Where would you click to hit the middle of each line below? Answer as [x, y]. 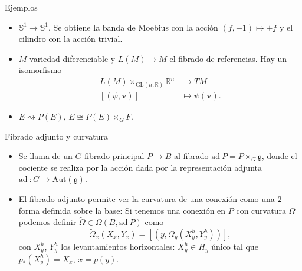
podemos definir [47, 222]
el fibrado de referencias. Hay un [228, 58]
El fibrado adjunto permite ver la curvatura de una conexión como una [147, 199]
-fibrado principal [113, 156]
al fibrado [191, 156]
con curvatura [261, 210]
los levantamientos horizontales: [118, 247]
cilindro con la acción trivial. [70, 39]
